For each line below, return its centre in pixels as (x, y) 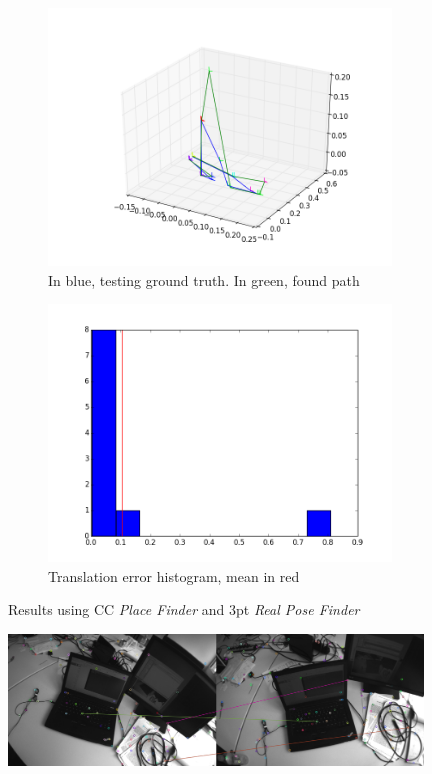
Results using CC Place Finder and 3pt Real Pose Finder (184, 609)
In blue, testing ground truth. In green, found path (204, 279)
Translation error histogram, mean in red (174, 575)
